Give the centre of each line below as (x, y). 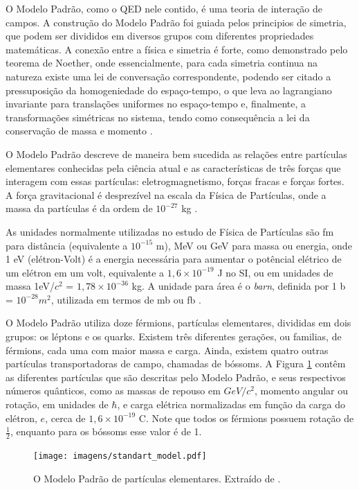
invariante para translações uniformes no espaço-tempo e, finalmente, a (156, 104)
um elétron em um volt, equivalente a (85, 272)
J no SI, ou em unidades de (275, 272)
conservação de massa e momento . (79, 131)
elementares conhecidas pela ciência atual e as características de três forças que (173, 167)
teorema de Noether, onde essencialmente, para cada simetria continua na (162, 63)
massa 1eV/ (30, 286)
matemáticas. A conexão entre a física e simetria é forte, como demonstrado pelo (177, 49)
